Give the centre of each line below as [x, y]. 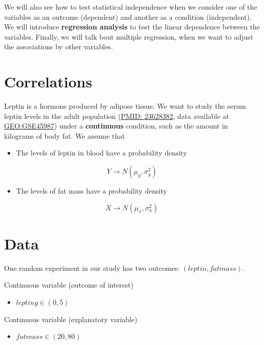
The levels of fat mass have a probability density [91, 191]
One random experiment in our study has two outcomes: [92, 268]
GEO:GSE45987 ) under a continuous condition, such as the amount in [116, 126]
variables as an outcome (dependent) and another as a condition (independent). [128, 17]
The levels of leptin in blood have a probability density [102, 153]
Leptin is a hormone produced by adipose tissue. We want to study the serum [125, 106]
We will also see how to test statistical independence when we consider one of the [131, 7]
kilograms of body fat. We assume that [65, 135]
